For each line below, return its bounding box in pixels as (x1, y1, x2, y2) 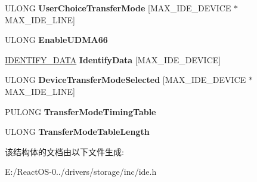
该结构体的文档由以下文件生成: (5, 145, 124, 158)
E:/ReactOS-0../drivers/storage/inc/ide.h (5, 165, 157, 178)
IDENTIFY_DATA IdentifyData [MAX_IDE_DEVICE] (5, 53, 221, 66)
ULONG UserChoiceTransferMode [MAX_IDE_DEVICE (5, 2, 231, 14)
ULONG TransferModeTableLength (5, 125, 150, 138)
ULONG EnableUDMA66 (5, 33, 108, 46)
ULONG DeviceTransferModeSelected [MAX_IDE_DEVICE (5, 73, 246, 86)
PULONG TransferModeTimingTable (5, 105, 156, 118)
